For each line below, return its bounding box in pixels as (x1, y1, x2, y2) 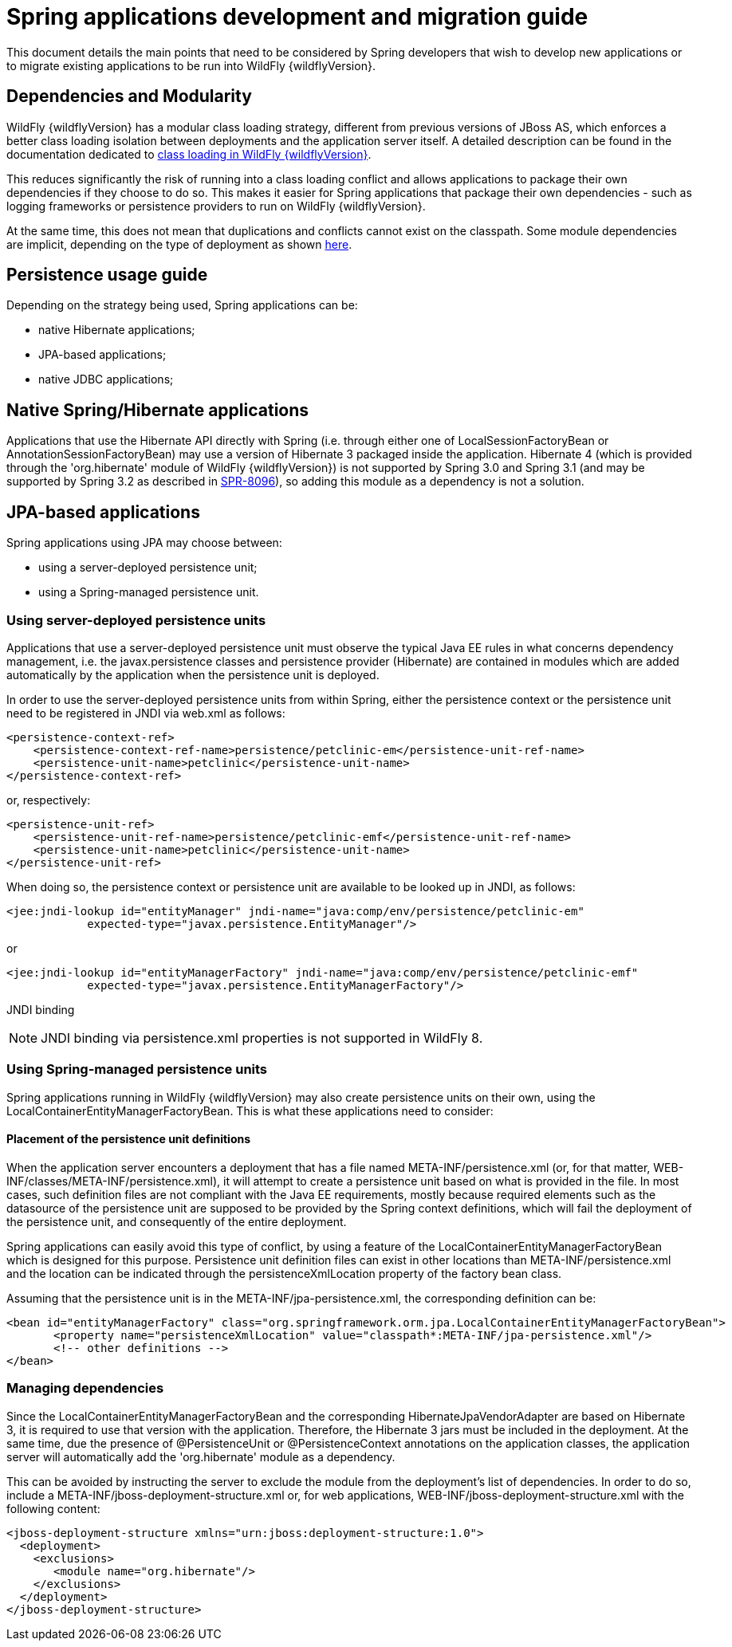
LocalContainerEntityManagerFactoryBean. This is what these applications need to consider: (6, 1103, 494, 1118)
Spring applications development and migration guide (6, 3, 588, 30)
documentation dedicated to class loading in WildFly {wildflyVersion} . (6, 147, 372, 161)
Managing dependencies (6, 1380, 164, 1397)
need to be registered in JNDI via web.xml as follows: (6, 706, 285, 720)
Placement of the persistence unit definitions (6, 1132, 251, 1146)
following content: (6, 1501, 100, 1515)
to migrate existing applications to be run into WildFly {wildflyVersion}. (6, 58, 376, 73)
